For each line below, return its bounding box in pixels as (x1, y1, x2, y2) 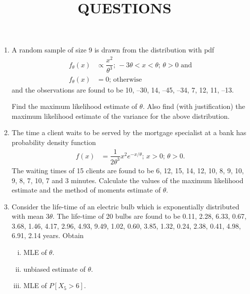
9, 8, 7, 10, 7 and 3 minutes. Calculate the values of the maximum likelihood (11, 175, 244, 185)
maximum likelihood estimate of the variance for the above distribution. (11, 110, 230, 121)
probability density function (11, 137, 96, 147)
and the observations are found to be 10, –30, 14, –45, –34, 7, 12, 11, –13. (11, 84, 234, 95)
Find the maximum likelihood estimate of (11, 101, 137, 111)
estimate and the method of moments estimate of (11, 185, 161, 195)
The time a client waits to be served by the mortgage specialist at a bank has (11, 127, 247, 138)
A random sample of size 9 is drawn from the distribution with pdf (11, 45, 214, 55)
